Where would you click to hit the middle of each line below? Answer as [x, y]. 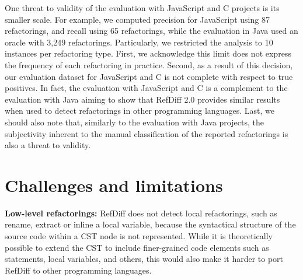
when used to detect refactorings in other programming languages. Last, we [140, 111]
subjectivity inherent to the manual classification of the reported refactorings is [147, 133]
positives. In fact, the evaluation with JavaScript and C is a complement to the [146, 88]
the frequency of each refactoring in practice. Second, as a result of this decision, [149, 64]
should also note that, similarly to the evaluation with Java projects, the [134, 122]
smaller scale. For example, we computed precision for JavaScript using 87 [137, 19]
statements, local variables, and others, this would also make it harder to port [144, 259]
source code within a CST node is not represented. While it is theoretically [139, 236]
